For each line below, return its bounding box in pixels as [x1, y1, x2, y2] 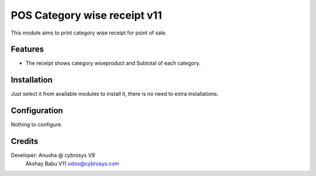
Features [11, 44, 44, 54]
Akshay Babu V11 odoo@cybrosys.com [25, 160, 119, 167]
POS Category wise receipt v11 [11, 9, 162, 22]
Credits [11, 136, 39, 146]
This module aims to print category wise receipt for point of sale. [11, 29, 167, 36]
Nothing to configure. [11, 121, 63, 128]
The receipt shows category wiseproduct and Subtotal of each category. [25, 60, 201, 67]
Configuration [11, 106, 63, 116]
